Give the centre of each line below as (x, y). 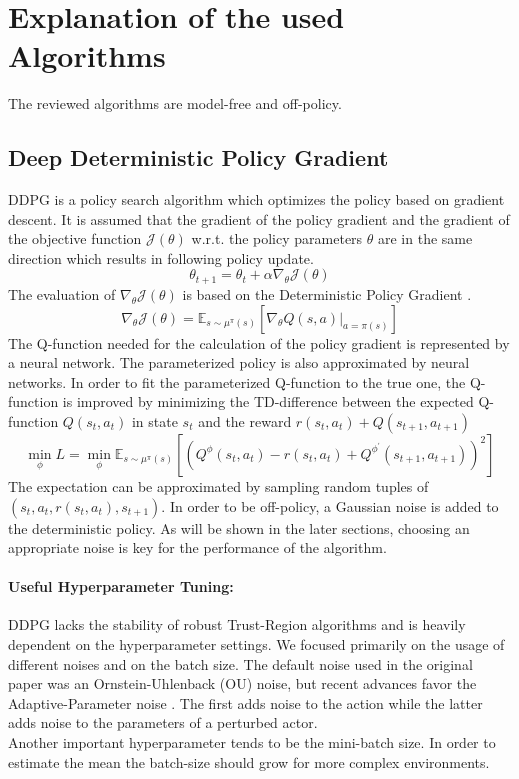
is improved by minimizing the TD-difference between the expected (268, 401)
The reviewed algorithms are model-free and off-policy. (175, 103)
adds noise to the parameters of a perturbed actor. (163, 722)
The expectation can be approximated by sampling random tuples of (218, 485)
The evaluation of (62, 293)
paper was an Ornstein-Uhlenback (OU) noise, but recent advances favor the (242, 683)
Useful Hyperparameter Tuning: (121, 586)
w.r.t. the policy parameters (277, 238)
